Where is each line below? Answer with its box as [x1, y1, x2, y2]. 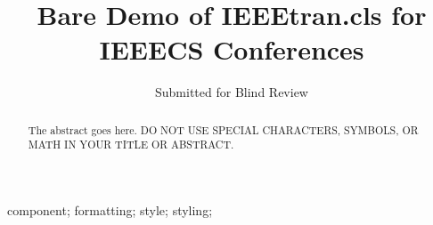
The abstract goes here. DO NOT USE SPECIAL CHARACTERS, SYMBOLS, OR [28, 122, 419, 137]
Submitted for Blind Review [155, 83, 308, 101]
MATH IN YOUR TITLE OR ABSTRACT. [28, 137, 234, 152]
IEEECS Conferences [99, 31, 364, 68]
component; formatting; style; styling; [7, 201, 213, 220]
